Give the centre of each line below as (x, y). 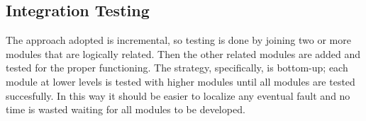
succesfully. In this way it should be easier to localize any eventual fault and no (178, 95)
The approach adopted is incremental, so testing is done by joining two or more (178, 40)
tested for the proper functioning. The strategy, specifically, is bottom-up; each (177, 68)
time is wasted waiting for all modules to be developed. (126, 109)
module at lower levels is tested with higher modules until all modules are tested (181, 81)
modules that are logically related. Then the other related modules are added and (183, 53)
